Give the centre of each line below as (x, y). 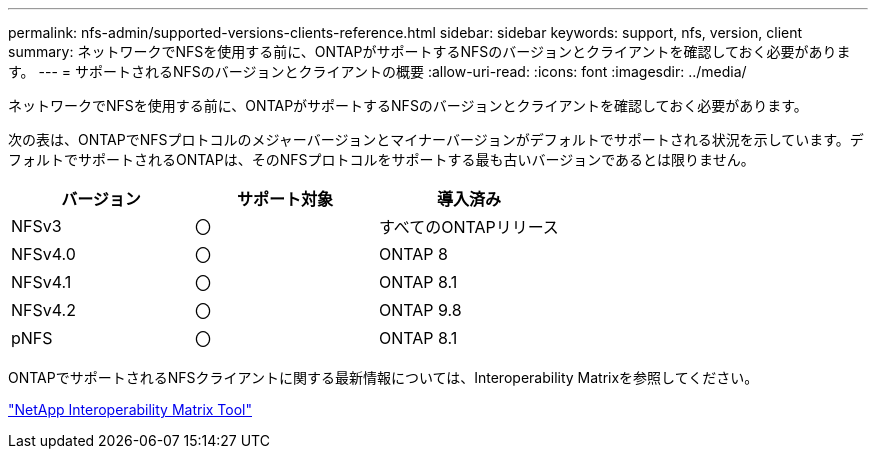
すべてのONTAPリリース (468, 227)
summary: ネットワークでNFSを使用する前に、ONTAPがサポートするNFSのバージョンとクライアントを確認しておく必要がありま (429, 51)
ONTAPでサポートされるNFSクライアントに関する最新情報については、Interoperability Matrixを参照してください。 (383, 377)
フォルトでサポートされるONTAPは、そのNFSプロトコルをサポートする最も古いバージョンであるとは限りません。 (381, 159)
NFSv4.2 (43, 310)
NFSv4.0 (43, 254)
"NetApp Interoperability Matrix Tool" (130, 409)
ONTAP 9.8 (420, 310)
